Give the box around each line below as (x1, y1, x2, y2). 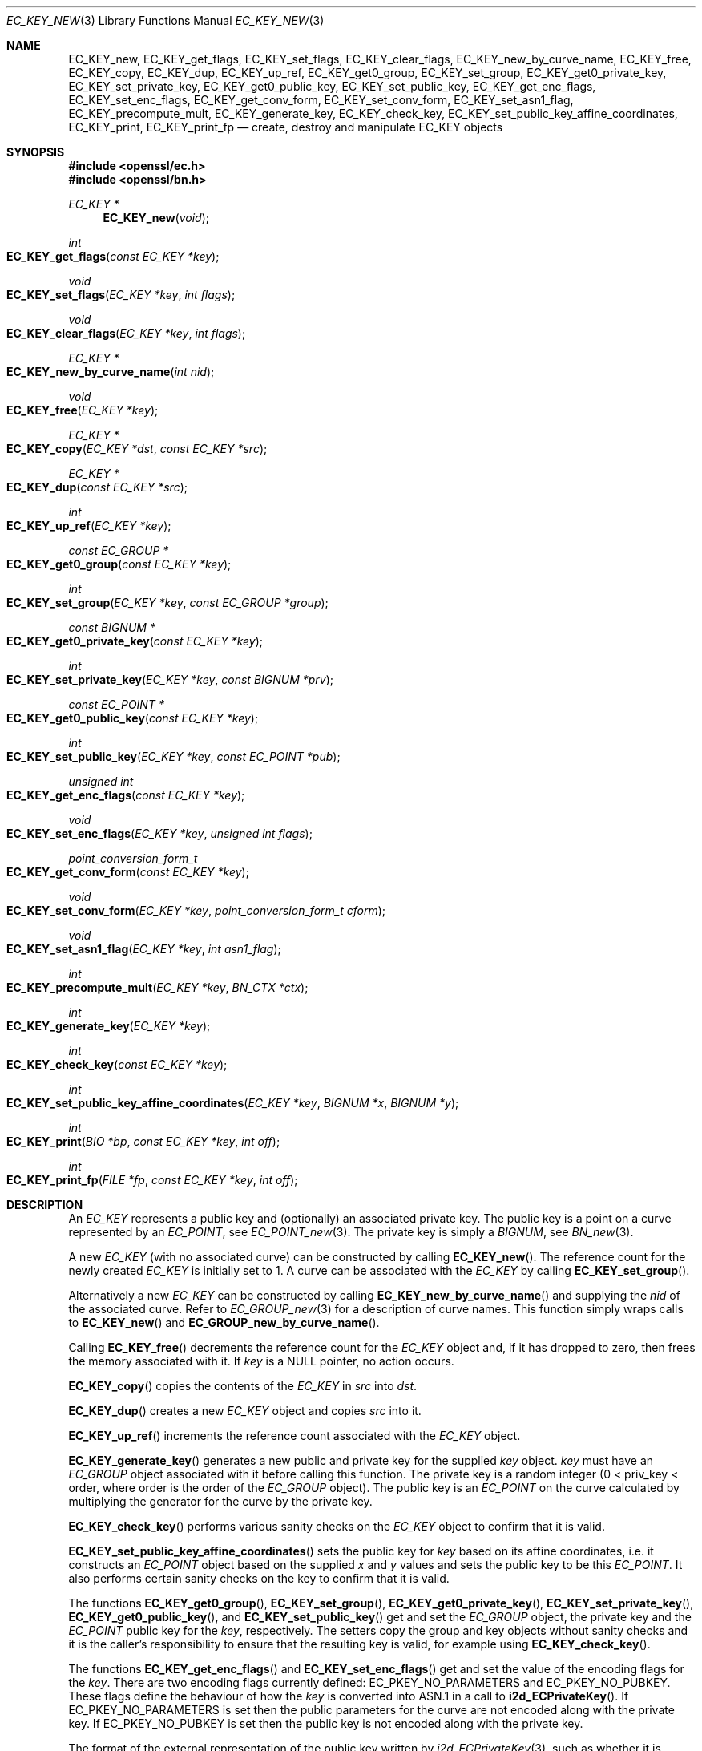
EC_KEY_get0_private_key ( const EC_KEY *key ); (6, 634, 264, 648)
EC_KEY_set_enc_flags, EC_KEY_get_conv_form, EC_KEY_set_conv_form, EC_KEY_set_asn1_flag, (68, 93, 574, 107)
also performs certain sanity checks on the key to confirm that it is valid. (68, 1571, 450, 1585)
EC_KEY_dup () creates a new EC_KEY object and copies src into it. (68, 1404, 422, 1417)
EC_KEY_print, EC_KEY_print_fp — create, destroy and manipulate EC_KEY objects (68, 120, 503, 134)
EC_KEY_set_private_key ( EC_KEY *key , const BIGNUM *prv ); (6, 673, 334, 686)
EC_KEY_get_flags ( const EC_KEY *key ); (6, 249, 220, 263)
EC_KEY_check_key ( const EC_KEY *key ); (6, 1057, 228, 1071)
